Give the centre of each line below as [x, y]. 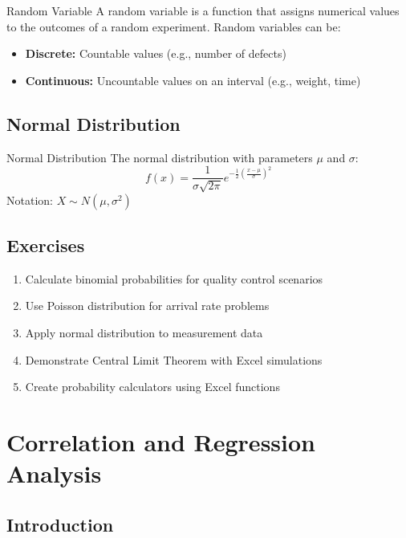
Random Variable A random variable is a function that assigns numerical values [203, 10]
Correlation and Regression [161, 441]
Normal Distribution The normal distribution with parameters [160, 157]
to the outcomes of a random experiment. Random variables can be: [174, 26]
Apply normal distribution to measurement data [144, 333]
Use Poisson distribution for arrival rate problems [147, 306]
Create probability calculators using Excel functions [152, 387]
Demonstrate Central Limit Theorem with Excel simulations [174, 359]
